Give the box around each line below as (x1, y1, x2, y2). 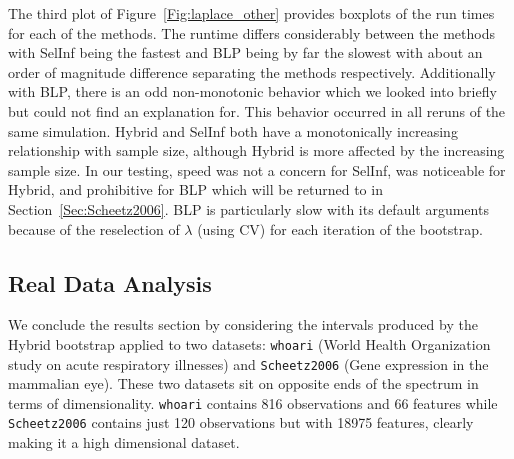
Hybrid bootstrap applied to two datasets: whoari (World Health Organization (8, 333, 491, 354)
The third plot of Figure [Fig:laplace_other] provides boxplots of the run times (8, 3, 495, 23)
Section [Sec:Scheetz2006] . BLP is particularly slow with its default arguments (8, 198, 489, 219)
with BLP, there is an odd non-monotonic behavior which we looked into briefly (8, 81, 497, 102)
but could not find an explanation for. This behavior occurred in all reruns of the (8, 100, 506, 121)
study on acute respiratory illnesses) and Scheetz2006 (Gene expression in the (8, 353, 489, 374)
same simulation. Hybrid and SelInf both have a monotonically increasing (8, 120, 458, 141)
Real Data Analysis (8, 267, 212, 298)
